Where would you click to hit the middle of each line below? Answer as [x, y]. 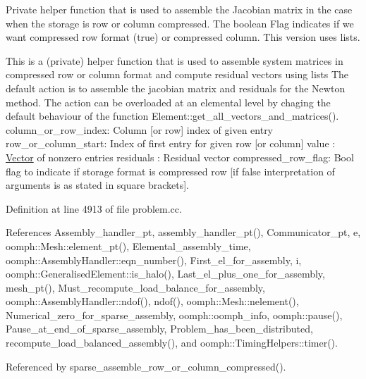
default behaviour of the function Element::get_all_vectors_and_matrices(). [172, 116]
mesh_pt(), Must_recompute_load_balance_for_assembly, [135, 287]
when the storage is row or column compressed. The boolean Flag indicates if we [180, 23]
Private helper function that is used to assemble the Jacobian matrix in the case [179, 9]
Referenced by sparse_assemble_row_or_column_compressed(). [146, 366]
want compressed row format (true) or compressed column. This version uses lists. [183, 37]
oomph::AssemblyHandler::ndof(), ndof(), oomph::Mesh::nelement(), [152, 301]
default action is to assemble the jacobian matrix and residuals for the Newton [176, 88]
